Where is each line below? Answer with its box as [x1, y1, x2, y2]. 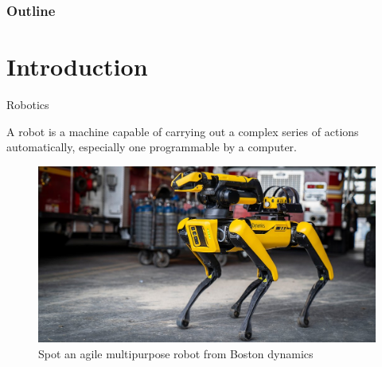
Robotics [6, 96, 49, 112]
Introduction [6, 50, 148, 83]
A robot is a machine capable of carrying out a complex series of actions [6, 123, 359, 139]
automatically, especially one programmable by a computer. [6, 139, 297, 155]
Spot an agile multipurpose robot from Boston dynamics [38, 345, 314, 361]
